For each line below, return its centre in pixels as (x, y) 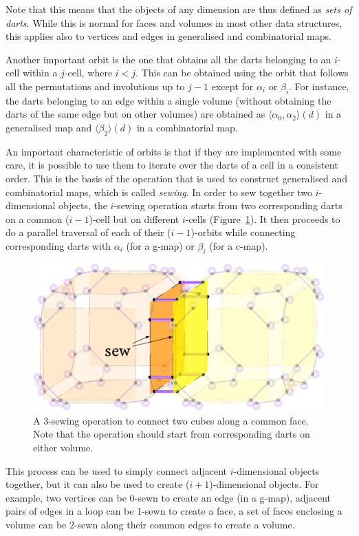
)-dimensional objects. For (264, 484)
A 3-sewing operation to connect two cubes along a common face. (171, 420)
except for (232, 86)
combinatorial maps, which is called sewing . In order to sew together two (159, 192)
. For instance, (319, 86)
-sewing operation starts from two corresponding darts (228, 205)
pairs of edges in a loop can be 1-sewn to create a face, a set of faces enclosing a (174, 511)
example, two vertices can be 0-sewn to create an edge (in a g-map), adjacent (168, 497)
